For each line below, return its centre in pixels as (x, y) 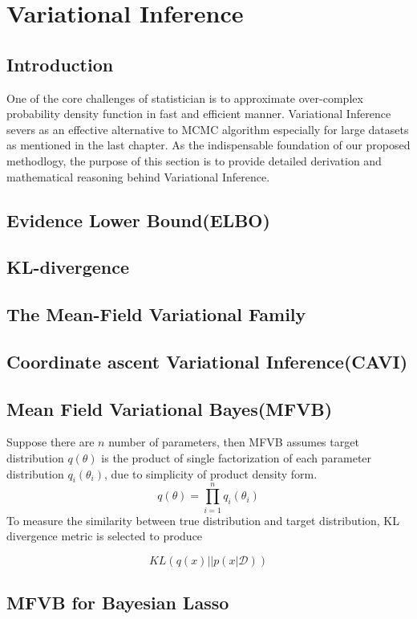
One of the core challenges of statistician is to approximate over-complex (185, 98)
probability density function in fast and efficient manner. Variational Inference (199, 114)
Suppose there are (51, 442)
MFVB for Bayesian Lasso (118, 603)
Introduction (60, 64)
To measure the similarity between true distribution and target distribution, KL (203, 520)
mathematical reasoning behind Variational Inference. (138, 176)
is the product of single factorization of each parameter (237, 458)
